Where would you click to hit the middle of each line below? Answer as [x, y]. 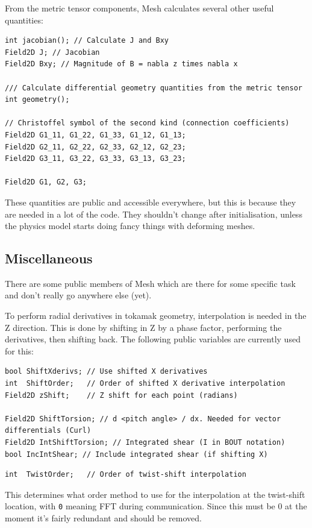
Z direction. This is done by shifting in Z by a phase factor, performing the [143, 327]
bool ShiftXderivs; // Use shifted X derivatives [106, 372]
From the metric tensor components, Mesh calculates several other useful [139, 8]
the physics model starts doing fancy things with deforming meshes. [130, 226]
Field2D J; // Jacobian [52, 52]
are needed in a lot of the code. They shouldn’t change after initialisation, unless [154, 214]
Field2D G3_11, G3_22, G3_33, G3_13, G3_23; [95, 159]
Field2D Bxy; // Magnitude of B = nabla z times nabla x [121, 64]
